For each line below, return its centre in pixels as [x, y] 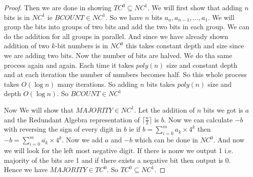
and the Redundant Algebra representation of [72, 119]
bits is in [17, 17]
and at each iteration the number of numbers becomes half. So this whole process [125, 74]
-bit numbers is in [81, 46]
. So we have [124, 17]
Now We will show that [39, 109]
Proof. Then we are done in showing [58, 7]
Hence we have [26, 169]
